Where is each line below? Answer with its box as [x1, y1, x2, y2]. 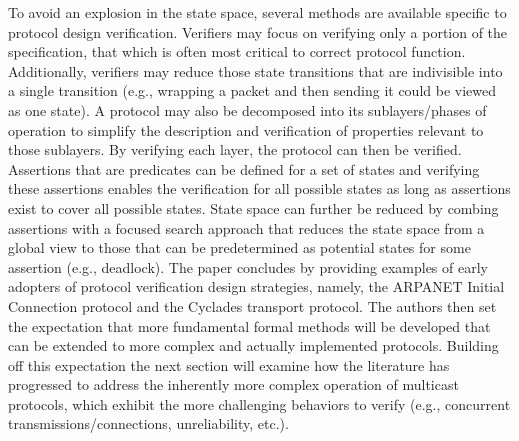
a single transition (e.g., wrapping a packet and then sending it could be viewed [8, 80, 496, 101]
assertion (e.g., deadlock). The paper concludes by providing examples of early [8, 256, 488, 277]
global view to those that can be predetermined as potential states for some [8, 237, 471, 258]
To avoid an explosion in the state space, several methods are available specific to [8, 2, 507, 22]
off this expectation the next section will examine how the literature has [8, 354, 450, 375]
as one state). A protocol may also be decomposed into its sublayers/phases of [8, 99, 487, 120]
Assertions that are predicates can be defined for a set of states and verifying [8, 158, 480, 179]
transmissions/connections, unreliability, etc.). [8, 413, 289, 434]
